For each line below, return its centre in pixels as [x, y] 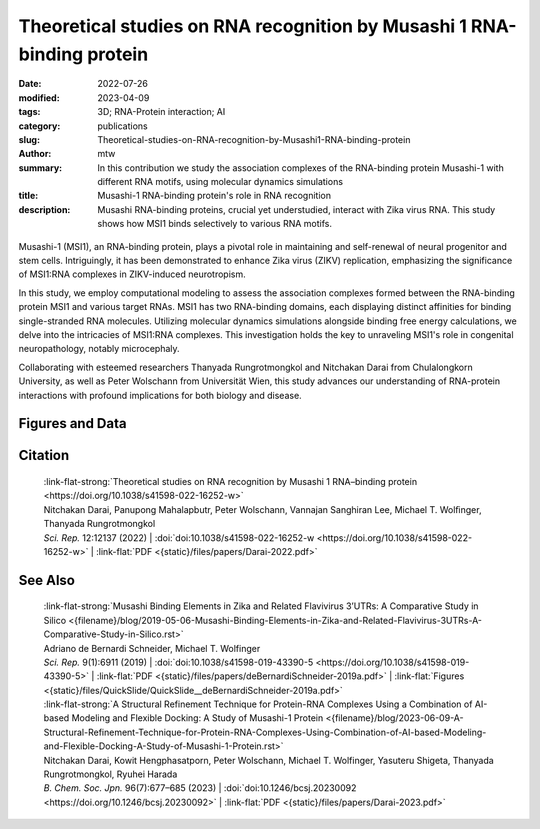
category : [39, 126]
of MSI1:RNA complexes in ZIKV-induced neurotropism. [132, 274]
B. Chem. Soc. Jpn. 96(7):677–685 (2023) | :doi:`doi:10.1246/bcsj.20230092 [200, 788]
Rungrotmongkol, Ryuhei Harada [110, 774]
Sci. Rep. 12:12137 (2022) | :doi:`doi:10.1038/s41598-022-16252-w [179, 537]
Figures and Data [72, 423]
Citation [44, 455]
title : [28, 196]
